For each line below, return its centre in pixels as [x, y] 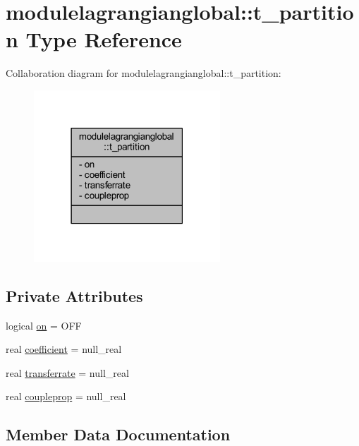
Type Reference [104, 39]
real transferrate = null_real [67, 372]
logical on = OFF [44, 325]
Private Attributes [74, 295]
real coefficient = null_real [64, 349]
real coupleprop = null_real [66, 396]
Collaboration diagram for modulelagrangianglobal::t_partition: [144, 73]
